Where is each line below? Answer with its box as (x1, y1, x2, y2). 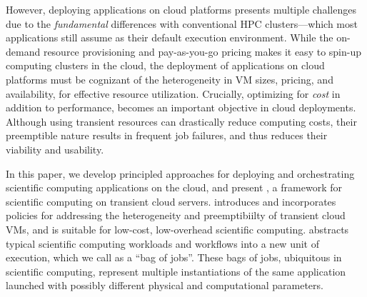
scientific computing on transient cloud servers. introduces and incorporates (6, 193, 336, 208)
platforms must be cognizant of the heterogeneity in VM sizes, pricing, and (6, 71, 333, 86)
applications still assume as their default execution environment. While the (6, 30, 333, 45)
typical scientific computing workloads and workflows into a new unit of (6, 236, 319, 251)
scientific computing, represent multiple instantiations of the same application (6, 263, 346, 278)
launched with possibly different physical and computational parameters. (6, 278, 323, 293)
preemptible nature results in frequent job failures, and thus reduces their (6, 128, 328, 143)
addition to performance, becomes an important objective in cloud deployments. (6, 100, 356, 115)
